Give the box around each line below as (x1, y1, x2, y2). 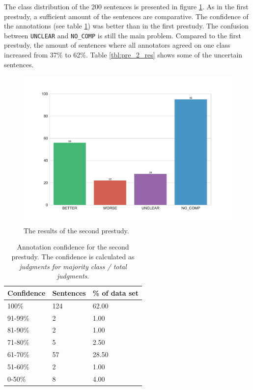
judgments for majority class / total (19, 261, 127, 271)
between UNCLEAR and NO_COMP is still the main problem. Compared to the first (4, 30, 241, 40)
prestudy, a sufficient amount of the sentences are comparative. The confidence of (4, 11, 249, 21)
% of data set (92, 287, 139, 298)
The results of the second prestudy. (24, 225, 129, 235)
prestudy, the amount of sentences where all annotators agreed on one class (4, 40, 230, 50)
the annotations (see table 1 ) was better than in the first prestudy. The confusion (4, 21, 249, 31)
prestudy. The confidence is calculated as (11, 251, 135, 262)
